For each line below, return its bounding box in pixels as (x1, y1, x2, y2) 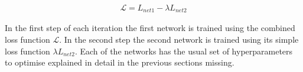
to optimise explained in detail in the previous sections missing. (5, 56, 234, 68)
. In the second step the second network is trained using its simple (59, 33, 299, 46)
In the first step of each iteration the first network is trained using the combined (5, 22, 295, 34)
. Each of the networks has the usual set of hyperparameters (74, 44, 293, 57)
